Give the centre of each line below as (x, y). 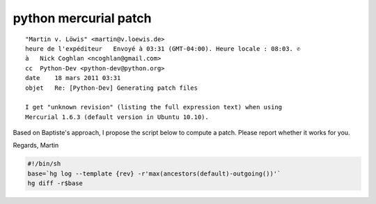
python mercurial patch (82, 18)
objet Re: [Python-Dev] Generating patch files (112, 88)
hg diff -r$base (55, 183)
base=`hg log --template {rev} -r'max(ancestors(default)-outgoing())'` (154, 173)
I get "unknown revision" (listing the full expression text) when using (154, 107)
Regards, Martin (36, 146)
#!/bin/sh (44, 164)
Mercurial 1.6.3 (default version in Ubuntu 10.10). (117, 117)
